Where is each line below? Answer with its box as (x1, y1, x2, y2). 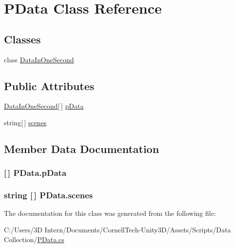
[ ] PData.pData (4, 167, 67, 179)
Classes (4, 31, 41, 46)
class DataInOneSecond (4, 54, 74, 64)
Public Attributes (4, 78, 95, 93)
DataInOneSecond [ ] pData (4, 101, 84, 111)
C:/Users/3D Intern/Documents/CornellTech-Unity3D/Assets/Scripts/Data (4, 225, 231, 234)
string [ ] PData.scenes (4, 189, 93, 201)
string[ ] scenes (4, 117, 47, 127)
